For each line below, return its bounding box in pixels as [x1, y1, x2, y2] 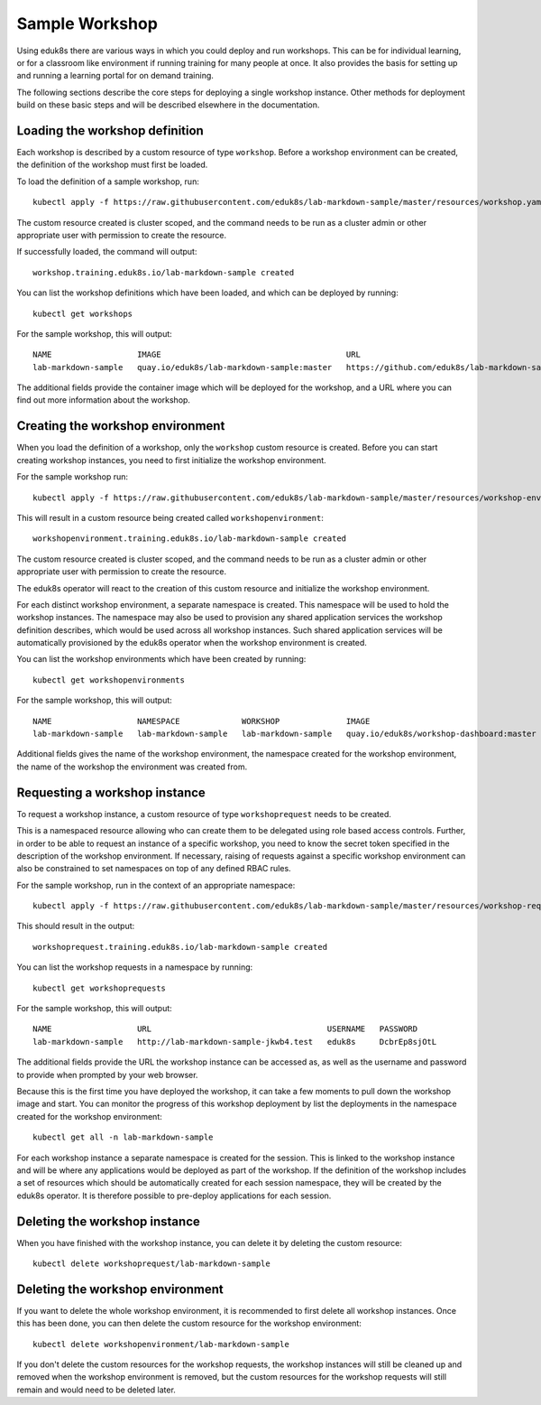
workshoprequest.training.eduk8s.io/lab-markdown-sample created [32, 942, 328, 952]
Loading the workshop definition [16, 123, 205, 138]
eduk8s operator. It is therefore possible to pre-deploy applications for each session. [16, 1190, 332, 1201]
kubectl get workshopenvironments [32, 675, 185, 685]
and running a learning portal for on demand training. [16, 70, 214, 81]
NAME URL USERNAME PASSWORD [32, 1024, 418, 1034]
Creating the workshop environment [16, 418, 225, 433]
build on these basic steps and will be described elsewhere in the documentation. [16, 99, 320, 110]
